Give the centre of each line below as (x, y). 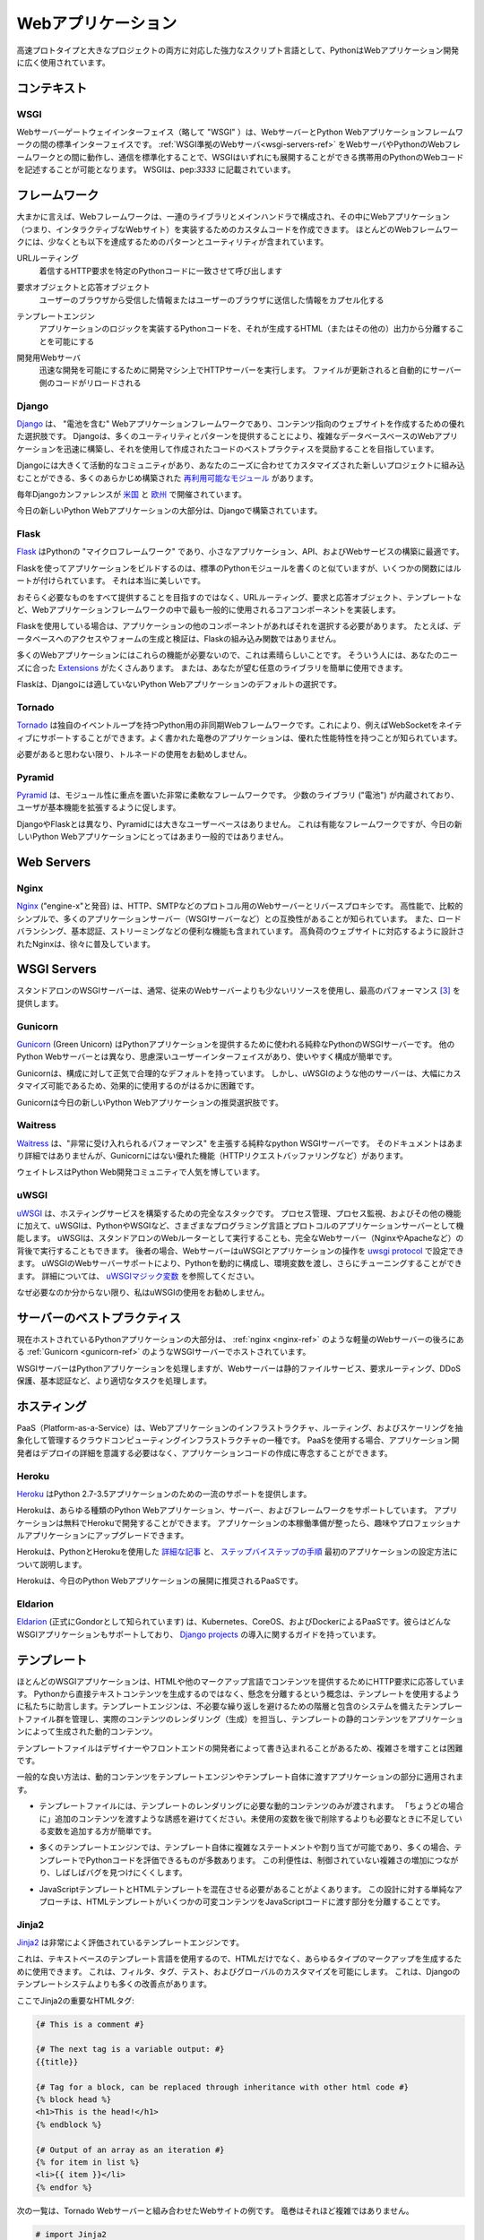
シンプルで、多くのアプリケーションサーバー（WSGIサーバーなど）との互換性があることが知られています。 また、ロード (239, 918)
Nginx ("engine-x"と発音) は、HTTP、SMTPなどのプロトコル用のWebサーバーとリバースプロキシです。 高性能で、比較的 (240, 906)
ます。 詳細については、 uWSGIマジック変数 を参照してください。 (138, 1276)
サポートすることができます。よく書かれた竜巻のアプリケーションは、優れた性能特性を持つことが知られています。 (251, 737)
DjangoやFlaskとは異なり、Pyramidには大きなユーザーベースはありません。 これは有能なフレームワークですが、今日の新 (239, 823)
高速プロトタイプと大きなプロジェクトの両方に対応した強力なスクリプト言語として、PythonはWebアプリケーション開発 (238, 50)
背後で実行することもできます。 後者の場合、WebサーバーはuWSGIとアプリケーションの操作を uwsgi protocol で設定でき (241, 1251)
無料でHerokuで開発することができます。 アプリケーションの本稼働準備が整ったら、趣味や (230, 1522)
